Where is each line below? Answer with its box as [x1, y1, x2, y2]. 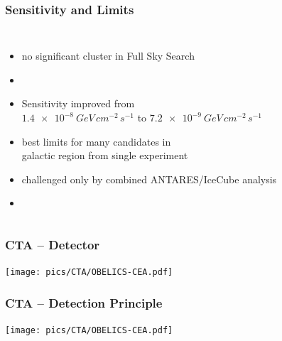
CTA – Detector [5, 235, 100, 253]
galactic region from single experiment [21, 148, 188, 163]
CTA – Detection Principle [5, 293, 163, 311]
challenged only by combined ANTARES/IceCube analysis [21, 171, 277, 186]
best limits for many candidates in [21, 134, 171, 148]
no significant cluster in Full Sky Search [21, 48, 195, 63]
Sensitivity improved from [21, 96, 135, 111]
